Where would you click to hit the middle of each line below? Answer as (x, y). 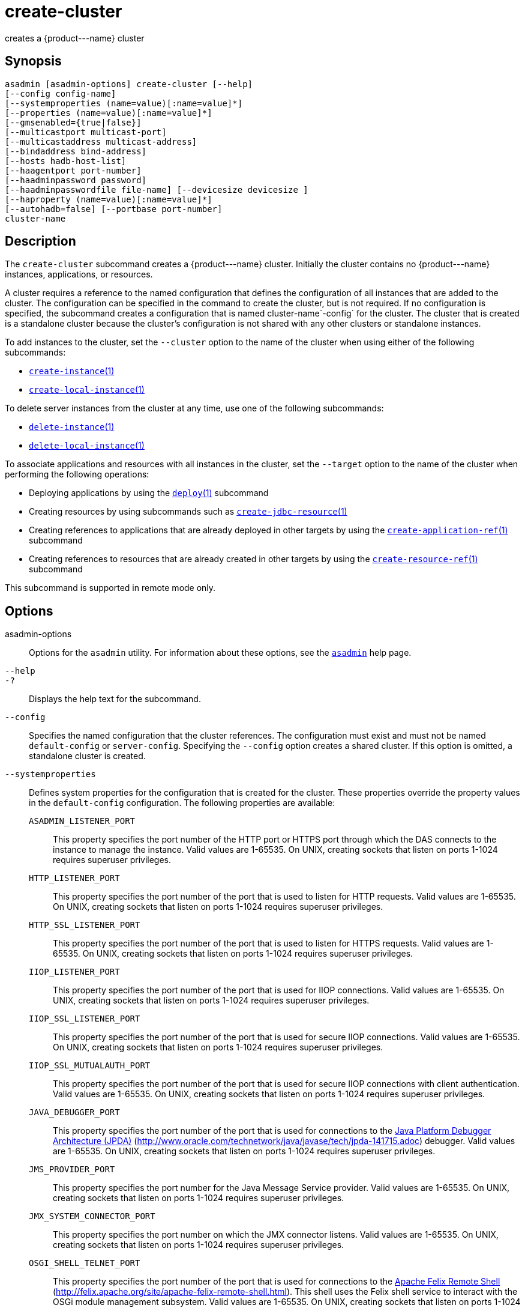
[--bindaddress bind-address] (76, 151)
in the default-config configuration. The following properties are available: (182, 803)
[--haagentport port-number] (73, 170)
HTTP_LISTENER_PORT (74, 878)
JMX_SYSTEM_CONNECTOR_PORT (92, 1216)
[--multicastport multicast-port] (86, 132)
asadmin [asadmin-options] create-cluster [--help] (129, 84)
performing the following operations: (77, 474)
